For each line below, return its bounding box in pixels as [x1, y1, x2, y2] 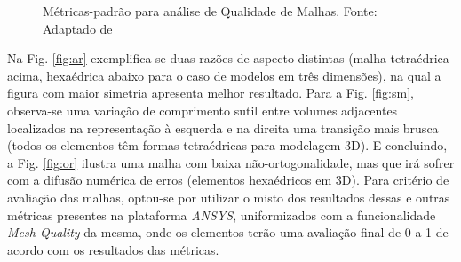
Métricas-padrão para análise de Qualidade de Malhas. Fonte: [43, 2, 378, 20]
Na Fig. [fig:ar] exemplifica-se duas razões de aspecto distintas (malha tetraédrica [7, 49, 449, 67]
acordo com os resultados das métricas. [7, 240, 219, 258]
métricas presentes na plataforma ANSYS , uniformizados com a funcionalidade [7, 205, 436, 224]
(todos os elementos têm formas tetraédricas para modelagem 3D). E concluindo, [7, 136, 448, 155]
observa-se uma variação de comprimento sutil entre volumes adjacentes [7, 100, 398, 119]
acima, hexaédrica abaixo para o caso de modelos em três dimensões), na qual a [7, 66, 441, 84]
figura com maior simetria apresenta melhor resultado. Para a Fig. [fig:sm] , [7, 83, 414, 102]
